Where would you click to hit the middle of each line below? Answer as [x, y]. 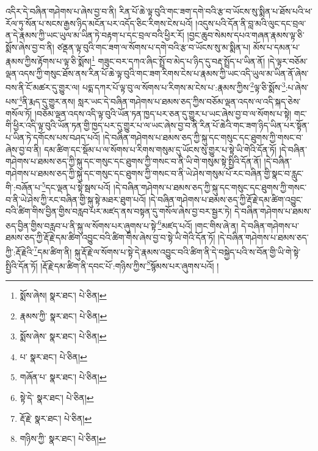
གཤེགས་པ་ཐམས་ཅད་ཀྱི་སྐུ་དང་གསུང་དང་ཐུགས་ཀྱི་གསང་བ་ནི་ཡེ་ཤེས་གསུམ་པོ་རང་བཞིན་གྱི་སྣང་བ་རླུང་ [155, 173]
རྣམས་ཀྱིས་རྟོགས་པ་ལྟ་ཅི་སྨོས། [49, 61]
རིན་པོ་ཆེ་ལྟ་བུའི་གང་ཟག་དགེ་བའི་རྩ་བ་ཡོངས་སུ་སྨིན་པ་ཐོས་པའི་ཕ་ [216, 11]
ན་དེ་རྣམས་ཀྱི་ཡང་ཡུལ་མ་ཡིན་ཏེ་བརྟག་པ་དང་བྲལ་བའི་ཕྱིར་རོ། [95, 35]
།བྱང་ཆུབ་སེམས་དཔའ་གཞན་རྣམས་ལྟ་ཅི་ [246, 35]
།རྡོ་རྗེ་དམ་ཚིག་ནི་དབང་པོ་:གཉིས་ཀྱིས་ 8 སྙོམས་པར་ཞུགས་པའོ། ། [130, 265]
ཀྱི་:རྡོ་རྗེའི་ [20, 251]
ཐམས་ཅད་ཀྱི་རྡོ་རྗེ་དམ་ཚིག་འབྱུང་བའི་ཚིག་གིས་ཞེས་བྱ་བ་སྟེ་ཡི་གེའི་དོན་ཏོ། [110, 237]
